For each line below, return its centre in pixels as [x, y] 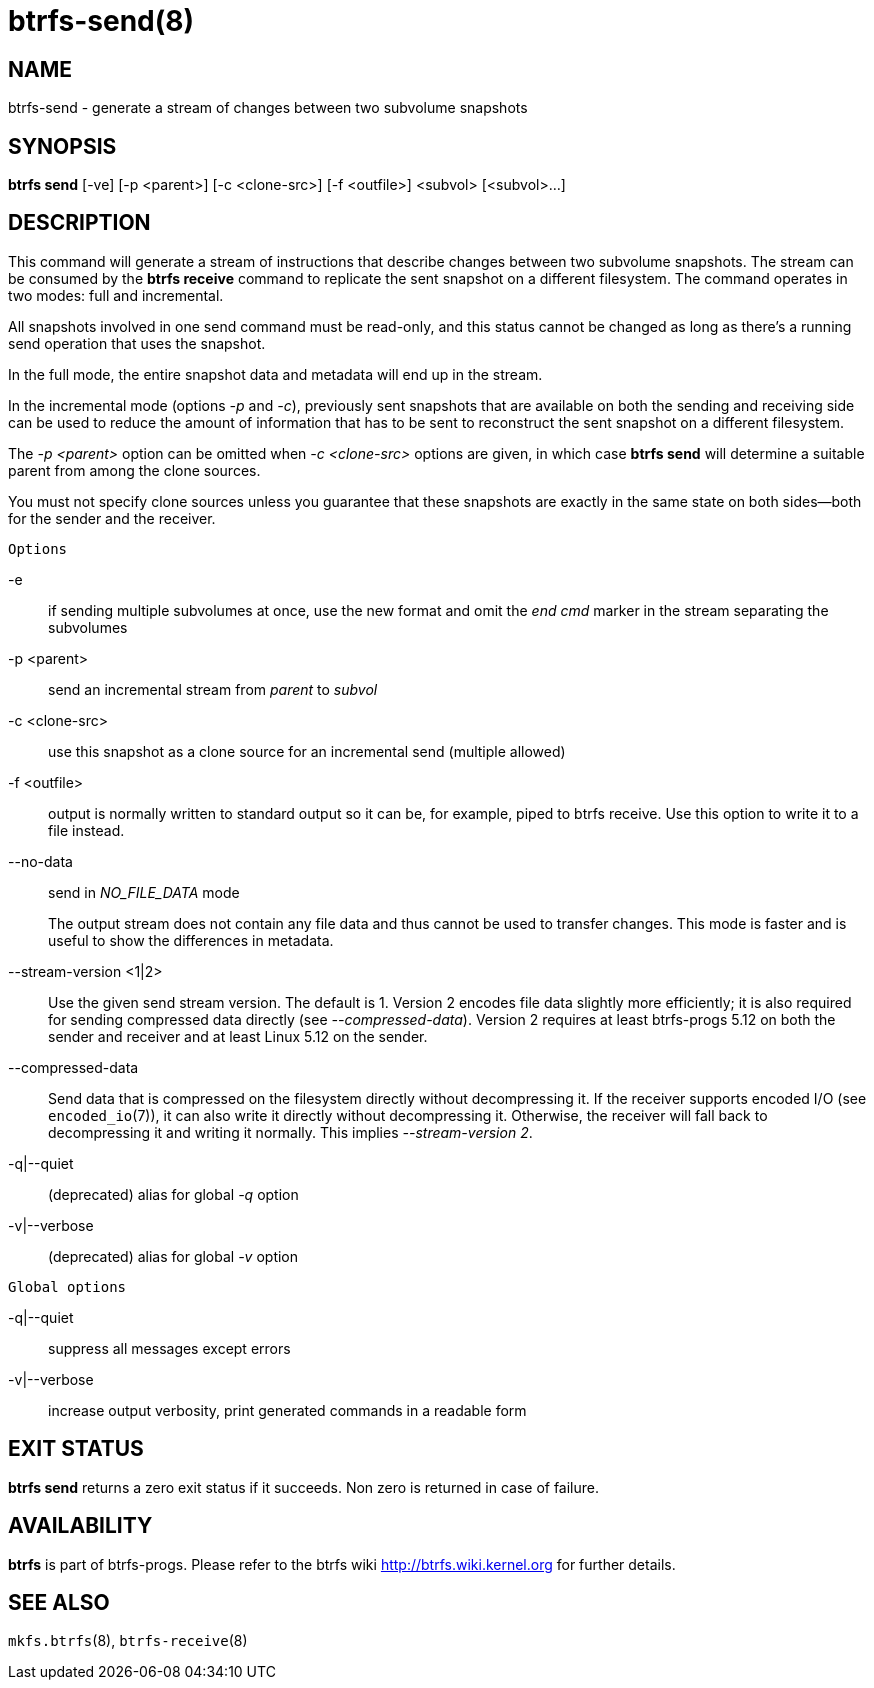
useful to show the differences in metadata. [191, 940]
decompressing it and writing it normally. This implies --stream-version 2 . [290, 1132]
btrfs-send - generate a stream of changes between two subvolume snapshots [268, 108]
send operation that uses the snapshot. [137, 343]
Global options [67, 1286]
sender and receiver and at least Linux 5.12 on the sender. [238, 1036]
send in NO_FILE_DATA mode [144, 892]
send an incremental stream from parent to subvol [213, 689]
